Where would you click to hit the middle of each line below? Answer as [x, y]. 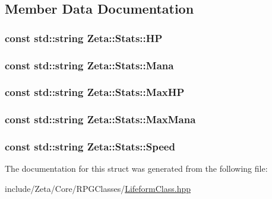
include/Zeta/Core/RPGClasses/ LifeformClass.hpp [98, 188]
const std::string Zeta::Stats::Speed [90, 147]
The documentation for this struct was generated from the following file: [136, 168]
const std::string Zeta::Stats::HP [84, 38]
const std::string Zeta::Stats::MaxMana [100, 119]
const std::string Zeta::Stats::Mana [89, 65]
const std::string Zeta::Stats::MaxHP [95, 92]
